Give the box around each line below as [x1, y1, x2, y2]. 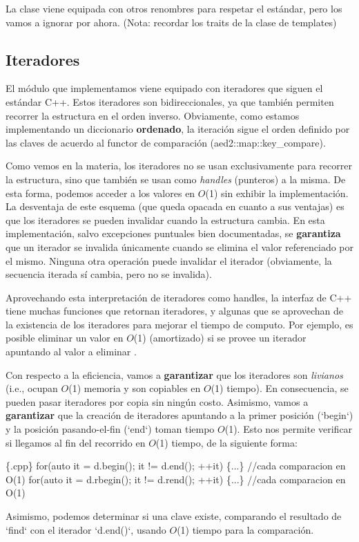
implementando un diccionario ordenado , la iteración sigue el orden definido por [6, 122, 350, 136]
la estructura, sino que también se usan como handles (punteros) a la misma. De [6, 171, 346, 186]
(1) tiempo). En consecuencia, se [211, 381, 349, 395]
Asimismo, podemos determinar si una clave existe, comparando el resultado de [6, 509, 342, 523]
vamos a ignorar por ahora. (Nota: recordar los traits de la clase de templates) [6, 15, 337, 29]
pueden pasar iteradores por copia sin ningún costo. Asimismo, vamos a [6, 394, 309, 409]
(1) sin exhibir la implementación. [205, 185, 349, 200]
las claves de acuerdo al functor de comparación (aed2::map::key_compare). [6, 135, 326, 149]
